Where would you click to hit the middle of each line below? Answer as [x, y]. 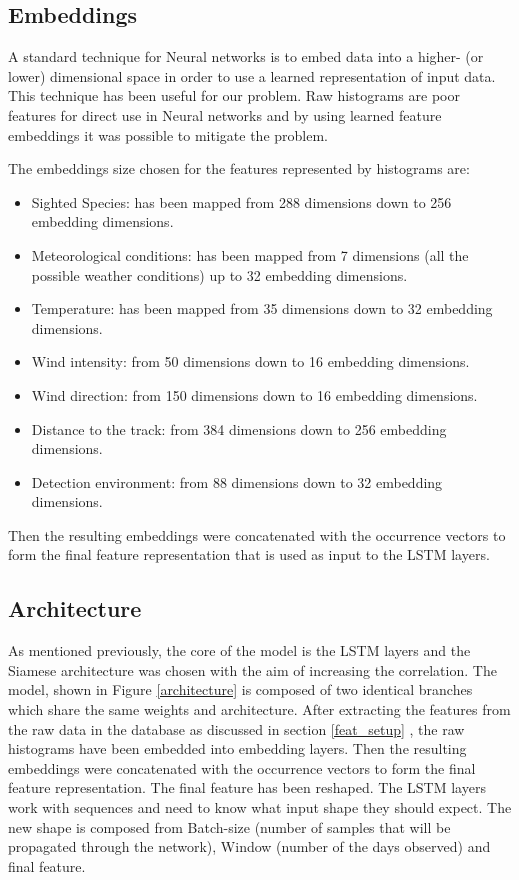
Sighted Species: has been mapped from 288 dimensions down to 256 [241, 201]
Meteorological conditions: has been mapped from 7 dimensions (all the [250, 254]
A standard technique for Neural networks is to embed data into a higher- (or [246, 56]
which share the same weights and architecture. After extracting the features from [259, 709]
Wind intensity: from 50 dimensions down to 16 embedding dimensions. [250, 361]
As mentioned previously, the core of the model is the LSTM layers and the [239, 650]
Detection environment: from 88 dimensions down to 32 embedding [237, 481]
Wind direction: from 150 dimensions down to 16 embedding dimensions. [254, 394]
